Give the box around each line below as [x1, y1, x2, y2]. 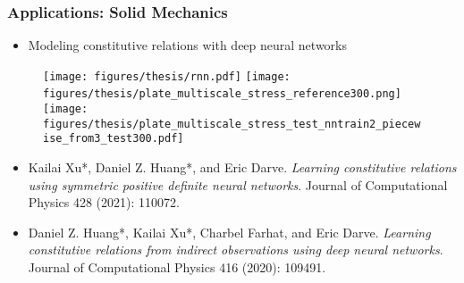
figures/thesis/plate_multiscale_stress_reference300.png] [43, 87, 401, 101]
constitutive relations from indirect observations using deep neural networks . [28, 240, 443, 259]
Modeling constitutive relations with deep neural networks [28, 36, 347, 54]
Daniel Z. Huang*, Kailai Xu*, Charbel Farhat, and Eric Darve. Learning [28, 222, 431, 241]
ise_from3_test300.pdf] [43, 132, 184, 146]
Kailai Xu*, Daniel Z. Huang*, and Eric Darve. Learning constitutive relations [28, 158, 457, 177]
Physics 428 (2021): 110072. [28, 193, 180, 212]
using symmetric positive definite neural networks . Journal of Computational [28, 175, 448, 194]
